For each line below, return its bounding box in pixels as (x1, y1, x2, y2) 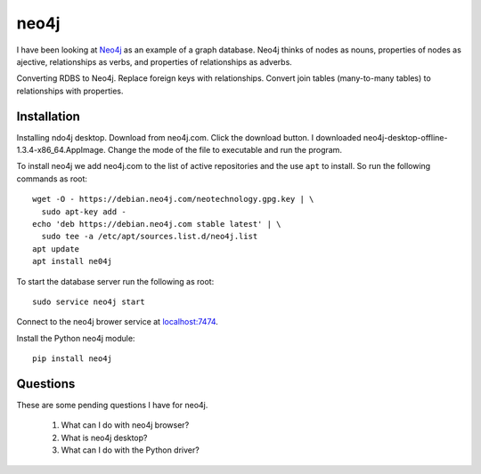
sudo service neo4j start (32, 296, 146, 307)
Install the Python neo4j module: (16, 333, 135, 343)
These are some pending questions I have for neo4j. (16, 400, 208, 410)
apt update (32, 244, 80, 253)
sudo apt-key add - (41, 206, 126, 217)
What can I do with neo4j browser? (61, 420, 190, 430)
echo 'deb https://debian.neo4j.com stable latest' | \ (32, 219, 281, 229)
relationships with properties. (16, 85, 124, 96)
